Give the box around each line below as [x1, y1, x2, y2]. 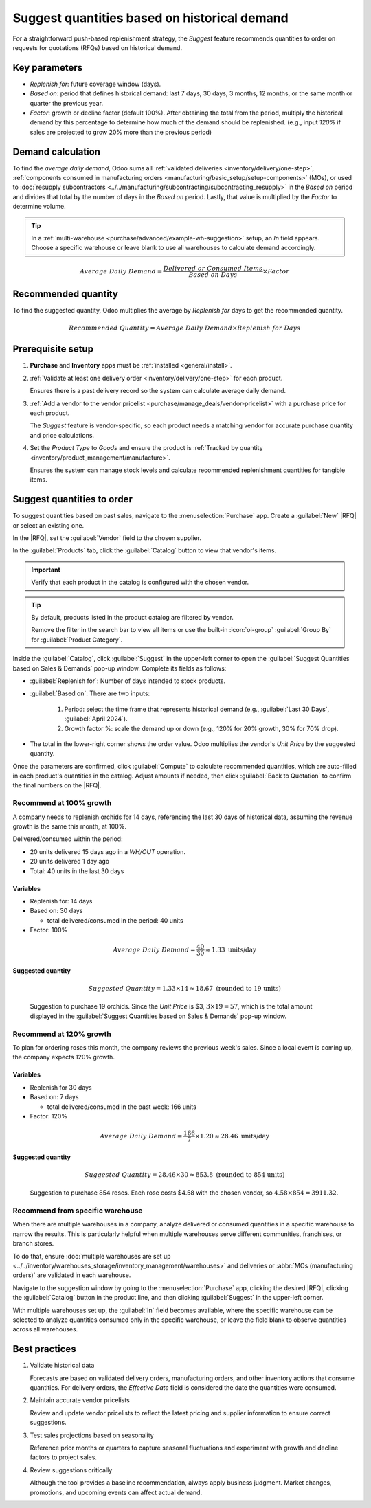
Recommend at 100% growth [12, 798, 112, 808]
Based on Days [188, 271, 238, 278]
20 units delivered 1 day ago [30, 857, 110, 866]
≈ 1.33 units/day [205, 945, 257, 954]
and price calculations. [30, 431, 95, 439]
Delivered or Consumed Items [163, 265, 263, 272]
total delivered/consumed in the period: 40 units [47, 916, 183, 924]
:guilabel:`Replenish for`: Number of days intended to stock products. [30, 677, 226, 685]
